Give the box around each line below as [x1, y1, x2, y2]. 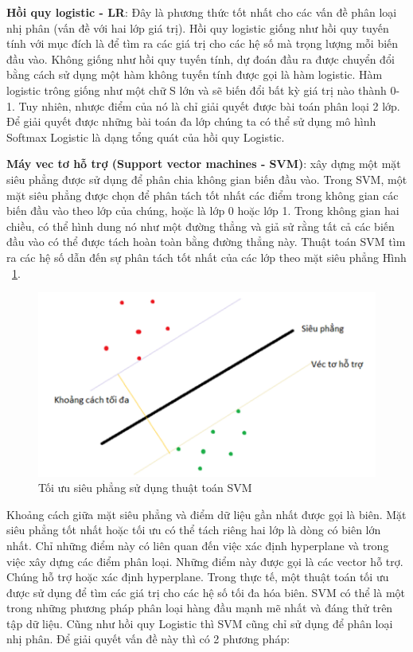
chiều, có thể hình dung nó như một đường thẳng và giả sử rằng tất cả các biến [6, 217, 395, 234]
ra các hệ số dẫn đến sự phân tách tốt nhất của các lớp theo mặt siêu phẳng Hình [6, 248, 407, 265]
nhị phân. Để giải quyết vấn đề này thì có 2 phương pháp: [6, 631, 290, 647]
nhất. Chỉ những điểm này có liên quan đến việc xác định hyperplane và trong [6, 537, 389, 553]
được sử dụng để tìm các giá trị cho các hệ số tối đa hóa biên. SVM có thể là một [6, 584, 406, 600]
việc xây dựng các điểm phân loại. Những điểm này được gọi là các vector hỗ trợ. [6, 552, 403, 569]
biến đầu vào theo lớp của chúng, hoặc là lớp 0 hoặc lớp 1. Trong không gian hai [6, 202, 399, 219]
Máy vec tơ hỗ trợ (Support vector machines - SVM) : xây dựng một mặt [6, 155, 401, 172]
